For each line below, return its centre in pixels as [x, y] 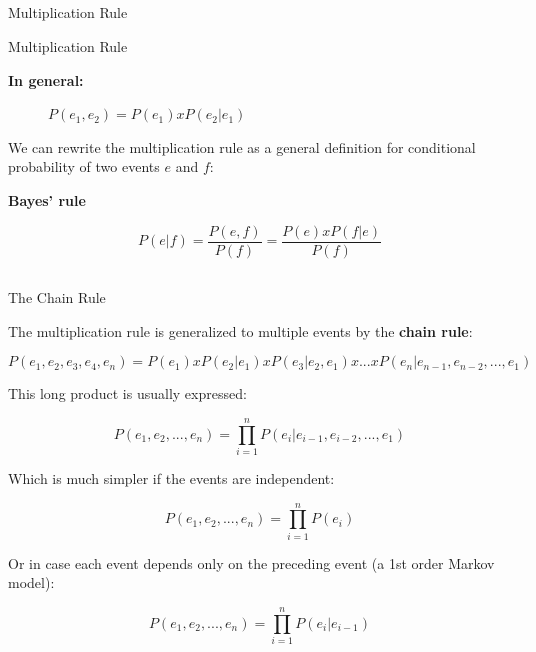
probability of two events [84, 166]
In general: [46, 79]
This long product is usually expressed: [127, 393]
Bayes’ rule [47, 199]
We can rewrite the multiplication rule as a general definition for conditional [242, 146]
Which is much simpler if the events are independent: [171, 477]
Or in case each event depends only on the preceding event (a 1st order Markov [251, 562]
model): [31, 582]
